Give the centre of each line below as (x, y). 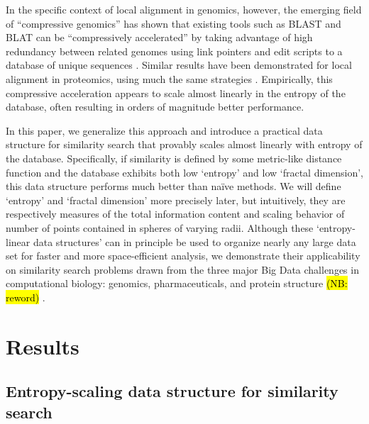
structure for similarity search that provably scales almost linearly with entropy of (184, 144)
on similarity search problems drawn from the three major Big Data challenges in (182, 269)
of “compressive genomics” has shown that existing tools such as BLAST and (174, 23)
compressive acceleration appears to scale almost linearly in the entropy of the (176, 93)
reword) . (26, 297)
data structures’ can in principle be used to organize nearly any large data (194, 241)
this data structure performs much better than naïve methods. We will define (174, 186)
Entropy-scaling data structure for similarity (172, 391)
